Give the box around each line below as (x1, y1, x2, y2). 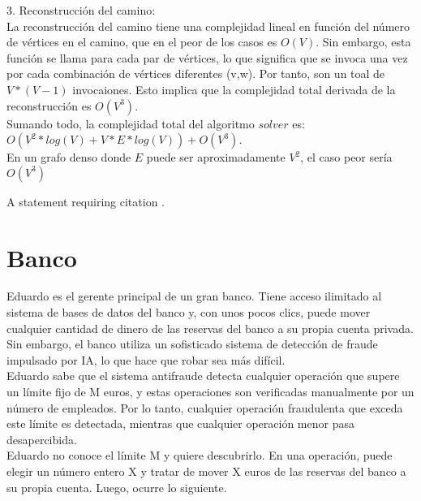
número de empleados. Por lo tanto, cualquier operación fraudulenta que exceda (6, 399, 403, 416)
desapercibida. (6, 430, 77, 447)
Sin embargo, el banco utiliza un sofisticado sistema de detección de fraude (6, 335, 378, 352)
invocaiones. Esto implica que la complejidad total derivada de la (72, 80, 396, 97)
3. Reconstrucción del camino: (6, 2, 156, 18)
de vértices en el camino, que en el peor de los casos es (6, 33, 277, 50)
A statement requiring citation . (6, 192, 165, 209)
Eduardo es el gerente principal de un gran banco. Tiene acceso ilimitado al (6, 287, 382, 304)
